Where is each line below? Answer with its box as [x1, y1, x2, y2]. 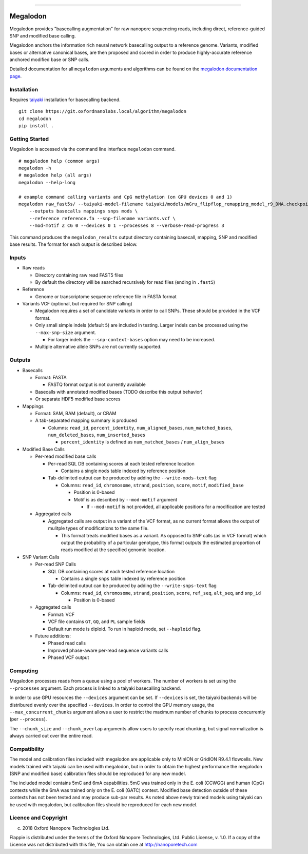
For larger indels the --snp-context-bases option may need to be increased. [48, 337, 216, 343]
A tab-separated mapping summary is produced [35, 417, 137, 423]
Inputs [9, 254, 26, 261]
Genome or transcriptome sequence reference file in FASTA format [35, 293, 177, 300]
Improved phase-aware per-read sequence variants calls [48, 647, 169, 653]
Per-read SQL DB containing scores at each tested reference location [48, 460, 195, 467]
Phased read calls [48, 640, 86, 646]
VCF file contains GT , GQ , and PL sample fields [48, 618, 146, 625]
